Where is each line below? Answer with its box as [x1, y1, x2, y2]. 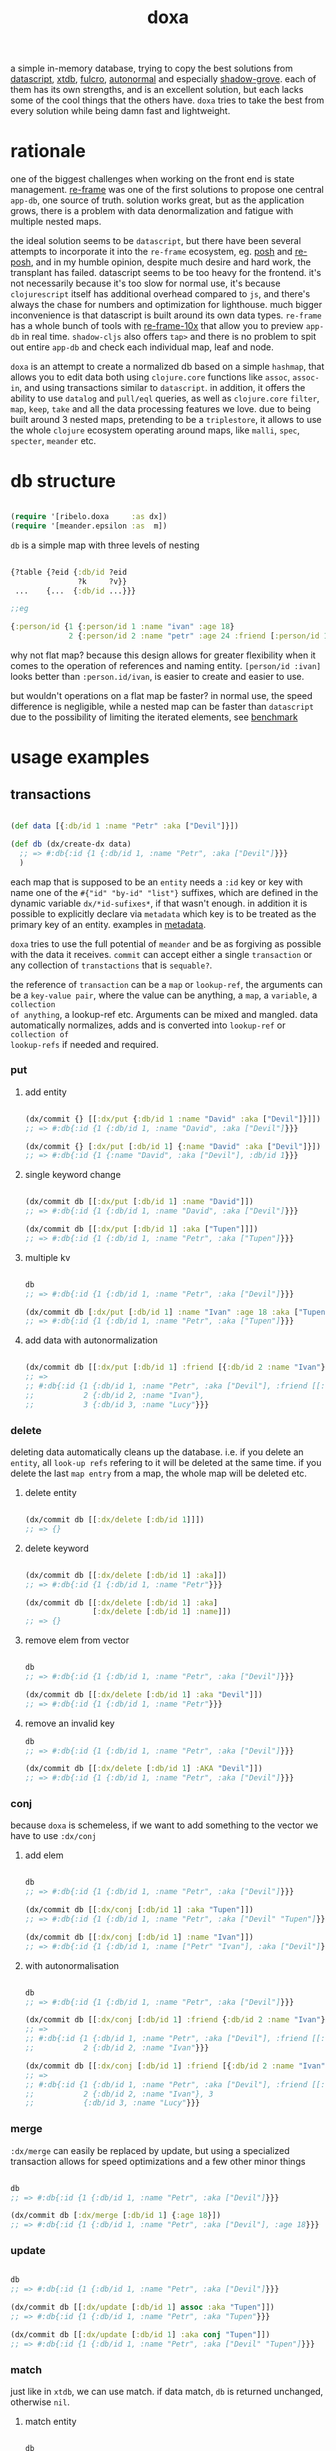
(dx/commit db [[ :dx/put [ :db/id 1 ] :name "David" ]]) [24, 1197, 254, 1207]
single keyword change [24, 1169, 122, 1181]
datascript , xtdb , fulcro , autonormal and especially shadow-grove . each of [10, 73, 317, 85]
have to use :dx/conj [10, 1830, 97, 1842]
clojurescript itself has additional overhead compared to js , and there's [10, 288, 311, 300]
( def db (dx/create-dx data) [10, 839, 132, 849]
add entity [24, 1086, 67, 1098]
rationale [10, 140, 87, 163]
